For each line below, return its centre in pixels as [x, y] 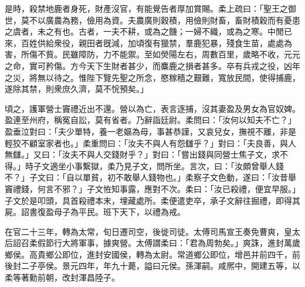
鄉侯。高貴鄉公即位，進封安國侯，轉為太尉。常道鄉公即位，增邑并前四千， [148, 254]
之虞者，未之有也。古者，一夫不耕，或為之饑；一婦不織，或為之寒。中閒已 [148, 31]
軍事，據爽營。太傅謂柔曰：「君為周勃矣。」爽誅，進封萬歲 [189, 243]
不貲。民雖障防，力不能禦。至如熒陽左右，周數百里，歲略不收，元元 [169, 54]
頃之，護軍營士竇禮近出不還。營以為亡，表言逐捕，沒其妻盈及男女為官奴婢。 [152, 108]
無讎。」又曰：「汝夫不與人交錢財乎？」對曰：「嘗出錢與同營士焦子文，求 [142, 154]
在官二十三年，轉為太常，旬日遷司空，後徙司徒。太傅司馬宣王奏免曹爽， [144, 231]
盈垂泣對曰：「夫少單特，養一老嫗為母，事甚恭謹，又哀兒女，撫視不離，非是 [150, 131]
